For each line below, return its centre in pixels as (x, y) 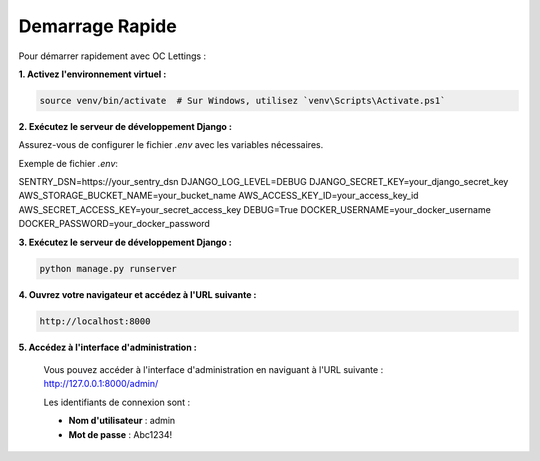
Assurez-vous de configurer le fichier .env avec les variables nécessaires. (171, 145)
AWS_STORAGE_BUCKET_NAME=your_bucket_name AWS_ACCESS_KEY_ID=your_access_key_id (218, 196)
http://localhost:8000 (95, 321)
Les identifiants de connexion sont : (116, 402)
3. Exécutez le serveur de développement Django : (125, 242)
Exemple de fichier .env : (68, 163)
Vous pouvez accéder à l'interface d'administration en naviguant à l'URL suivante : (213, 369)
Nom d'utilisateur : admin (122, 421)
